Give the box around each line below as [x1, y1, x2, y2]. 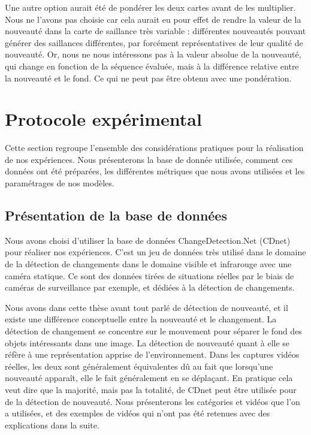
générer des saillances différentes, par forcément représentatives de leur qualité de [5, 36, 303, 49]
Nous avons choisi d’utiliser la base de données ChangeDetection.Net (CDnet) [5, 234, 291, 246]
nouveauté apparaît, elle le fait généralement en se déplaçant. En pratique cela [5, 371, 293, 384]
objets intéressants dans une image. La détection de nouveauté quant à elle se [5, 336, 290, 349]
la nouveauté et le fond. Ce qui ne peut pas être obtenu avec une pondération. [5, 71, 292, 84]
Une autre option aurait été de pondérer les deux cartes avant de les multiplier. [5, 1, 296, 13]
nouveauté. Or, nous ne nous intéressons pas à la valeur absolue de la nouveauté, [5, 48, 301, 61]
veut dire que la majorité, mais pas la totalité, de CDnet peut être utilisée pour [5, 383, 297, 395]
